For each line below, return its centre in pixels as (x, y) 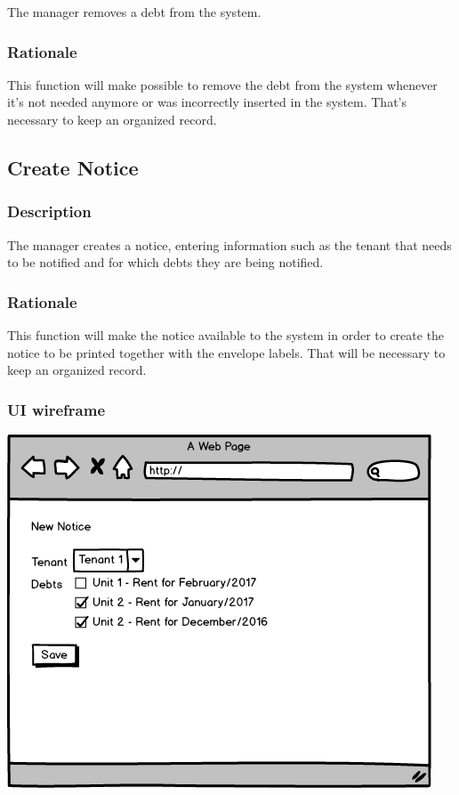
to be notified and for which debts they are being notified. (165, 262)
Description (49, 211)
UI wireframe (56, 409)
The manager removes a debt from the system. (134, 12)
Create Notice (73, 167)
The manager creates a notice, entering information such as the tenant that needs (229, 244)
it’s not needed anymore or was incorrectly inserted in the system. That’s (207, 102)
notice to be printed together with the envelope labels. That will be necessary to (226, 352)
